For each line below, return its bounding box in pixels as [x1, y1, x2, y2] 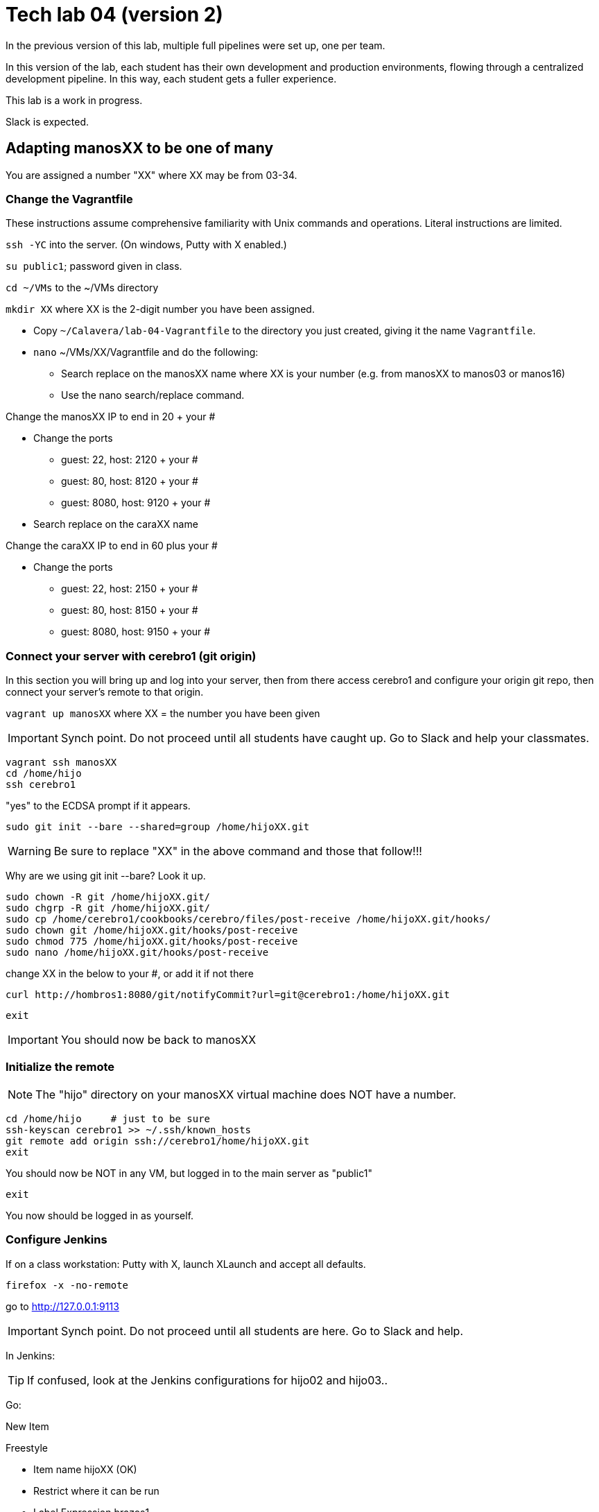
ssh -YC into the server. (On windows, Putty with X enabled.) [6, 239, 287, 251]
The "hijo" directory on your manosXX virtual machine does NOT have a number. [35, 1087, 456, 1101]
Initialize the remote [6, 1060, 115, 1074]
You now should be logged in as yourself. [6, 1209, 194, 1221]
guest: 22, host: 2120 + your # [61, 454, 198, 466]
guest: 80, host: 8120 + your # [61, 475, 198, 488]
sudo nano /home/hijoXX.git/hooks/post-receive [6, 947, 269, 959]
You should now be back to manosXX [60, 1033, 257, 1047]
